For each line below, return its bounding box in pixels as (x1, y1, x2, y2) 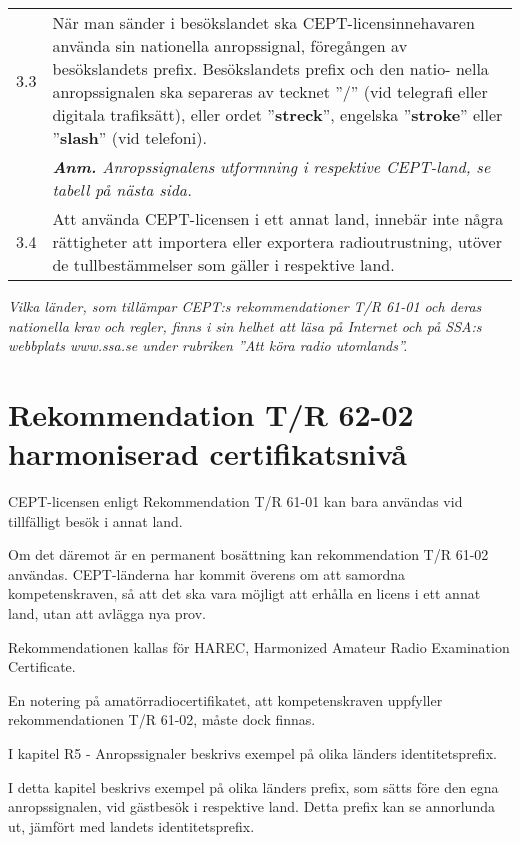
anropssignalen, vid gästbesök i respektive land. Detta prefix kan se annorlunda (8, 796, 495, 817)
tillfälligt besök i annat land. (8, 510, 183, 531)
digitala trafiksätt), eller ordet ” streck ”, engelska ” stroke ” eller (52, 103, 503, 126)
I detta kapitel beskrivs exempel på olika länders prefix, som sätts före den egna (8, 776, 499, 797)
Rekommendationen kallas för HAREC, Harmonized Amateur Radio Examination (8, 636, 510, 657)
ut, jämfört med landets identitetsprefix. (8, 815, 255, 836)
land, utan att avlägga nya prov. (8, 603, 207, 624)
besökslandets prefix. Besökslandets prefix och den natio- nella (52, 57, 489, 80)
